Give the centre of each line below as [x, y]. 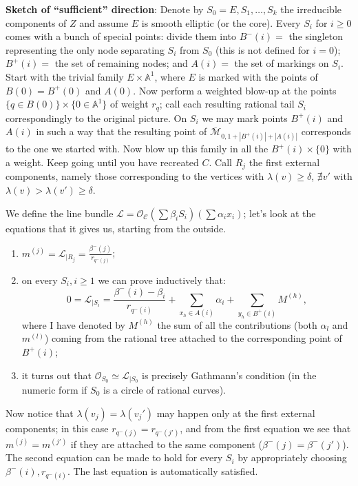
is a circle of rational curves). [164, 390]
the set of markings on [282, 63]
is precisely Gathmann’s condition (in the [229, 375]
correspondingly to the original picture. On [96, 118]
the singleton [316, 36]
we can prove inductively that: [162, 280]
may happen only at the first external [236, 413]
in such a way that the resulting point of [122, 131]
